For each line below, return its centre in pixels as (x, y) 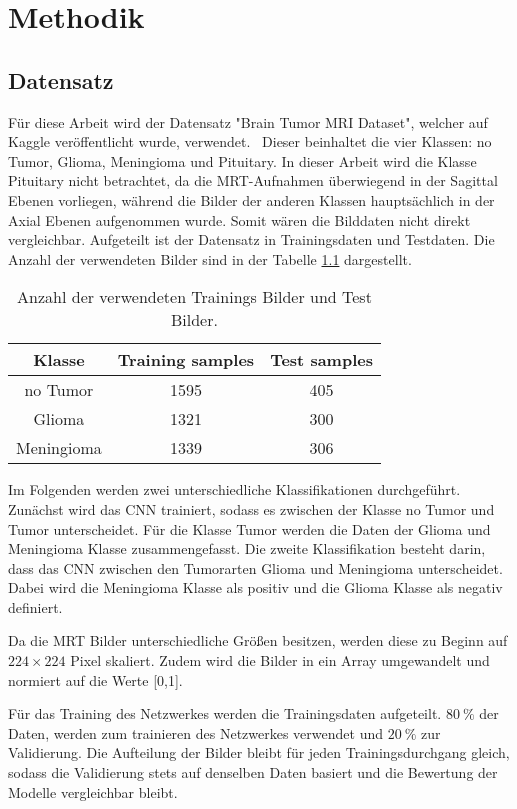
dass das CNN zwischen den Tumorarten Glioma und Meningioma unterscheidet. (255, 567)
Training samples (186, 360)
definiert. (35, 606)
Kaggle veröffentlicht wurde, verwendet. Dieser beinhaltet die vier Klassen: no (250, 141)
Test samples (321, 360)
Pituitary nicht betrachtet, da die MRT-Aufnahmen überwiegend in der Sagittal (253, 180)
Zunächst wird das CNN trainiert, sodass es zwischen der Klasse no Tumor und (251, 508)
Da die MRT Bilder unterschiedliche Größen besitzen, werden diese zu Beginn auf (258, 640)
